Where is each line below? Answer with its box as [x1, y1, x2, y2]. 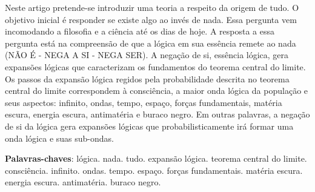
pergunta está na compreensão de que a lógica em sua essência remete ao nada [5, 36, 296, 49]
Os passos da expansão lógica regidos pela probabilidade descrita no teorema [5, 72, 290, 85]
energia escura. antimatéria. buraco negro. [5, 176, 161, 188]
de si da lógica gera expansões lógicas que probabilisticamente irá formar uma [5, 119, 294, 132]
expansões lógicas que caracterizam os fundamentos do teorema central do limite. [5, 60, 306, 73]
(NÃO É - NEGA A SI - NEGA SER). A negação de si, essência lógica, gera [5, 48, 289, 61]
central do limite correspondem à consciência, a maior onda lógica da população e [5, 84, 308, 97]
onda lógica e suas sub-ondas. [5, 131, 114, 144]
